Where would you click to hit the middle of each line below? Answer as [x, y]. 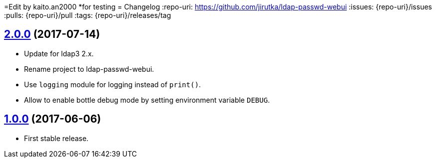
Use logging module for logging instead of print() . [113, 84]
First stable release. [56, 138]
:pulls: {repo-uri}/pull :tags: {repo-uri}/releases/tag [88, 15]
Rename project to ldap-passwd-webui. [89, 69]
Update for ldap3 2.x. [59, 53]
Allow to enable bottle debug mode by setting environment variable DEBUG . [147, 100]
